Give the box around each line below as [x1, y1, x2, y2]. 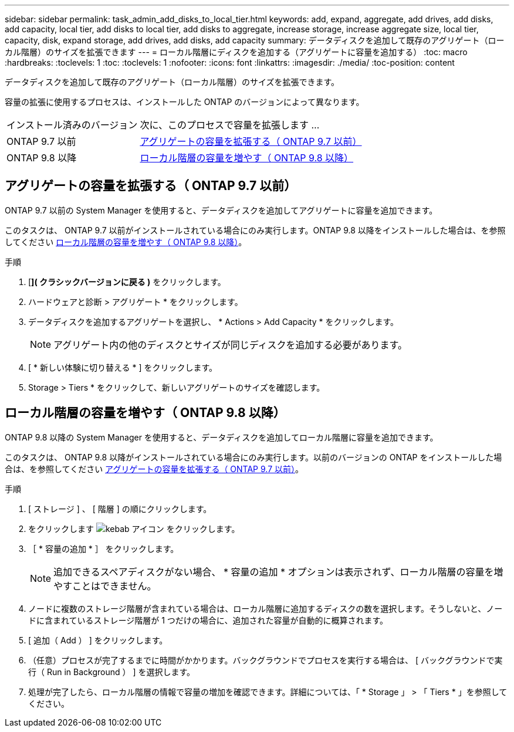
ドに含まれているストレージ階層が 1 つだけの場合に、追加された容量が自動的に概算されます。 [28, 615, 388, 625]
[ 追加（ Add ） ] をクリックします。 [28, 635, 168, 645]
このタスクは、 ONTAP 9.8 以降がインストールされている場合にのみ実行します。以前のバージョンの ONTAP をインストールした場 [5, 452, 502, 462]
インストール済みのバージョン [6, 119, 138, 131]
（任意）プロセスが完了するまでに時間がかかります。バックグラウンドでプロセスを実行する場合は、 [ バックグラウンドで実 [28, 655, 503, 665]
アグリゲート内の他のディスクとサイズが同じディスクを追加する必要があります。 [53, 338, 407, 351]
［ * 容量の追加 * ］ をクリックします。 [28, 543, 179, 554]
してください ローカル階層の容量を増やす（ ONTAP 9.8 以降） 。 [5, 236, 247, 247]
